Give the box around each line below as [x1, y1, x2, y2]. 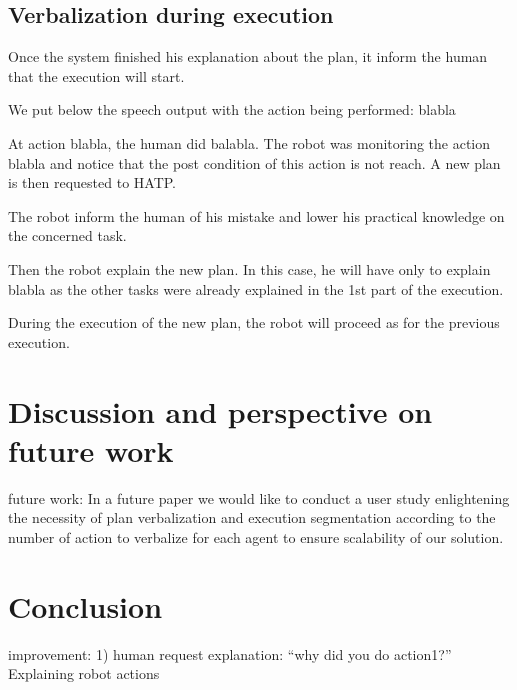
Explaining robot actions [8, 663, 160, 684]
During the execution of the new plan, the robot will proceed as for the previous [8, 312, 500, 333]
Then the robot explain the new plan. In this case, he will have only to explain [8, 258, 491, 279]
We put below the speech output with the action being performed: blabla [8, 99, 456, 120]
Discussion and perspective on [8, 390, 433, 431]
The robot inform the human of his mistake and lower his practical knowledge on [8, 205, 505, 226]
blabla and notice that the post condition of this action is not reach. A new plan [8, 152, 501, 173]
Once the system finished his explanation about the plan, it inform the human [8, 46, 488, 67]
